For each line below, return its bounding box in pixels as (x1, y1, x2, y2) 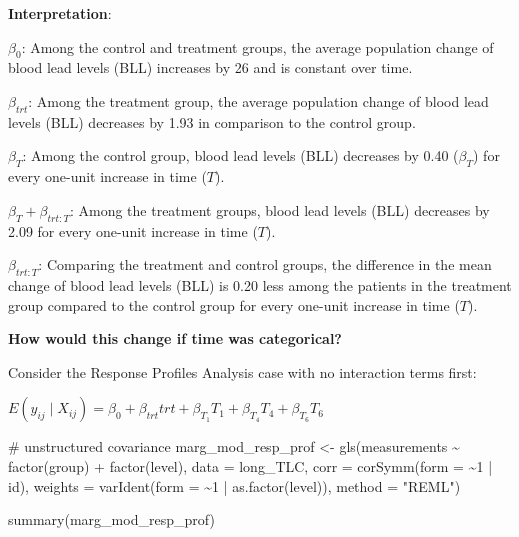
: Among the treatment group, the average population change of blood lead (28, 90, 489, 111)
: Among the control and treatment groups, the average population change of (21, 36, 494, 57)
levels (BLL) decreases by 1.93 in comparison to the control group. (8, 111, 416, 132)
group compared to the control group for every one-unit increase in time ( (8, 294, 460, 315)
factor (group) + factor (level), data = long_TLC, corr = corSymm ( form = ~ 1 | (8, 455, 493, 476)
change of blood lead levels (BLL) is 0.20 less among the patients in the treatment (8, 274, 512, 295)
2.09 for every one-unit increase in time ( (8, 220, 258, 241)
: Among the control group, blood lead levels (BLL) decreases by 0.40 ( (22, 145, 459, 166)
